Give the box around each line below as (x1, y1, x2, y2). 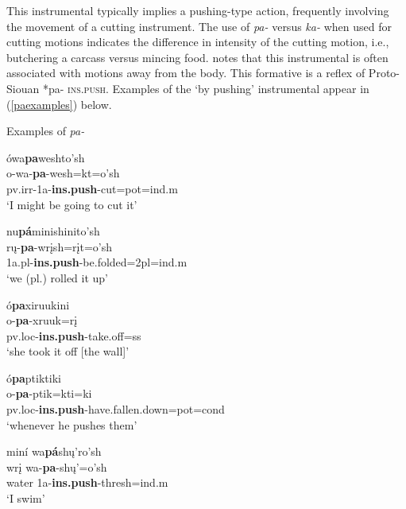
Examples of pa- (6, 122, 85, 139)
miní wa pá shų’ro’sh (6, 443, 102, 460)
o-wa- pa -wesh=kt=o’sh (6, 165, 120, 181)
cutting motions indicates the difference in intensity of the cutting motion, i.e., (6, 33, 389, 50)
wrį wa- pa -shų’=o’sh (6, 458, 107, 475)
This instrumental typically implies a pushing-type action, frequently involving (6, 2, 389, 18)
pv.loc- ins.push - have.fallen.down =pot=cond (6, 401, 225, 418)
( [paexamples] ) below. (6, 95, 112, 112)
